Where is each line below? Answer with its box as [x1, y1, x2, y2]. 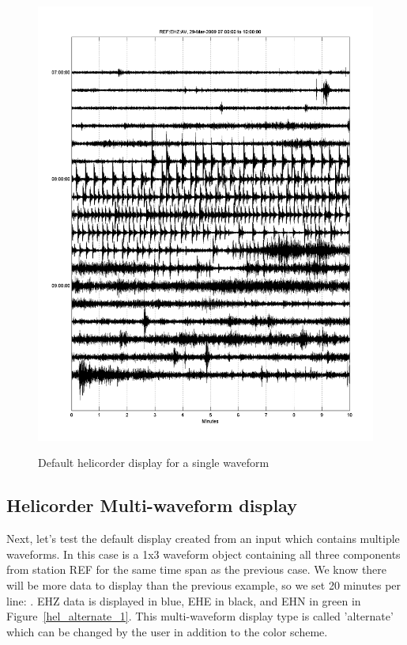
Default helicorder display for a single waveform [38, 454, 269, 471]
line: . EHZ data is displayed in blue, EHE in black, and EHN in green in [6, 592, 361, 609]
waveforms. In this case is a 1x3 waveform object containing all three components [6, 545, 401, 562]
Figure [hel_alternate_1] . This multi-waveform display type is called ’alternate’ [6, 608, 394, 624]
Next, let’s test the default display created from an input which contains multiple [6, 530, 400, 547]
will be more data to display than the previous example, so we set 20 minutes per [6, 577, 401, 594]
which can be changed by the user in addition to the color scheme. [6, 623, 328, 639]
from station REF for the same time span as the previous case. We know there [6, 561, 387, 578]
